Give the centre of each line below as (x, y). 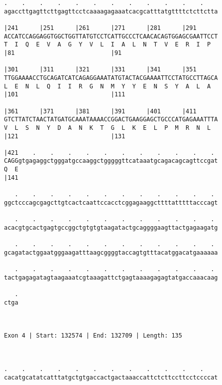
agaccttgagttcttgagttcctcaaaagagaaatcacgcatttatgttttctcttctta (111, 11)
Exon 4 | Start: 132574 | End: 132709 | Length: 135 (93, 336)
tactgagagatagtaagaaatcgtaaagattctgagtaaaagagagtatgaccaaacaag (111, 277)
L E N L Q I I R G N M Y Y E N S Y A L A (108, 86)
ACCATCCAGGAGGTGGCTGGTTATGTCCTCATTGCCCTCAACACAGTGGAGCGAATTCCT (111, 36)
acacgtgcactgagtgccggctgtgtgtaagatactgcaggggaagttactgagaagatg (111, 227)
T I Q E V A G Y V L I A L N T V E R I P (108, 45)
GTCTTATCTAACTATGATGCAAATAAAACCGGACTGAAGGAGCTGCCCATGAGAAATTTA (111, 120)
